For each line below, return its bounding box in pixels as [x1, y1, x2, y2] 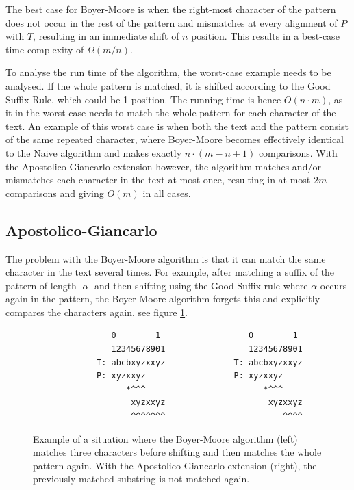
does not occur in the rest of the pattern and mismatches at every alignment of [5, 15, 338, 29]
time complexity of [5, 42, 84, 56]
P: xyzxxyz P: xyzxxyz [97, 371, 283, 381]
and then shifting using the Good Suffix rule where [94, 278, 308, 292]
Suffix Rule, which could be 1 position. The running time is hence [5, 92, 281, 106]
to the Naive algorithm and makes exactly [5, 145, 182, 159]
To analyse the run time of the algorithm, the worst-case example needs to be [5, 65, 331, 79]
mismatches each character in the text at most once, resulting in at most [5, 172, 311, 187]
